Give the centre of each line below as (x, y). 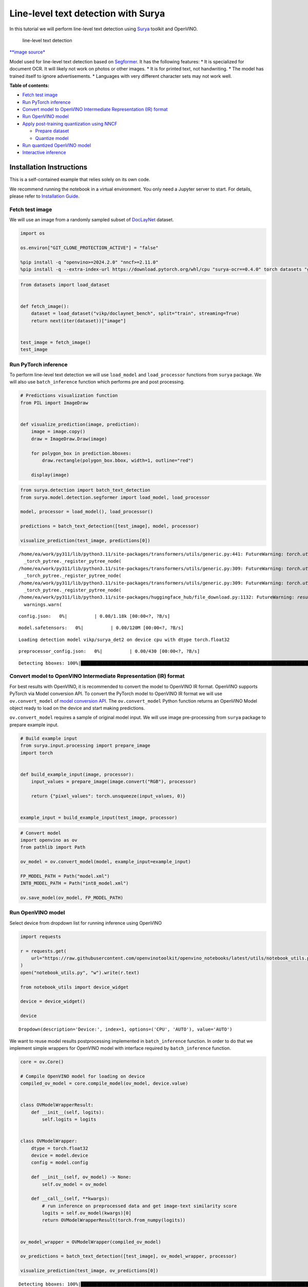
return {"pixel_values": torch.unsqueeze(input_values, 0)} (108, 796)
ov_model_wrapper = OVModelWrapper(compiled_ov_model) (91, 1242)
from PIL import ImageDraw (54, 403)
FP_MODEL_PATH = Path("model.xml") (65, 876)
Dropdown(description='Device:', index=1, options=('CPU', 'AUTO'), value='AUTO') (126, 1029)
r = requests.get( (43, 951)
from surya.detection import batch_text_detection (85, 490)
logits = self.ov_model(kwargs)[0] (87, 1213)
